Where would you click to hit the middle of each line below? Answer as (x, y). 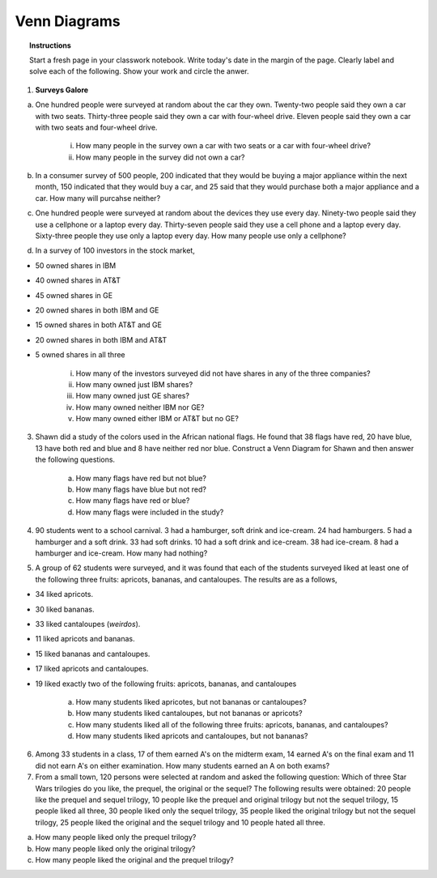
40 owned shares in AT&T (78, 280)
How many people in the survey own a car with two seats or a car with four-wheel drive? (223, 146)
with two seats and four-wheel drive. (96, 127)
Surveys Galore (62, 90)
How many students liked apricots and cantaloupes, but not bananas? (192, 736)
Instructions (51, 45)
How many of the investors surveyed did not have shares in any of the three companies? (223, 373)
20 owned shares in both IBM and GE (97, 310)
